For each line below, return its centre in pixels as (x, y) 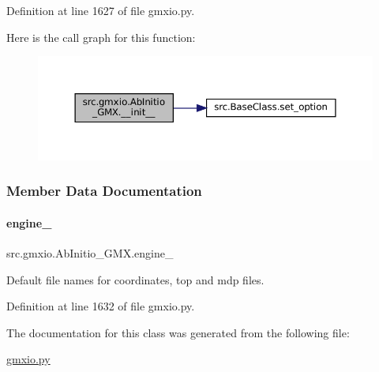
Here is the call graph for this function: (101, 37)
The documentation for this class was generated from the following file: (178, 332)
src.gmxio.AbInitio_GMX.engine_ (90, 252)
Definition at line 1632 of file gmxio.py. (101, 306)
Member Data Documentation (104, 191)
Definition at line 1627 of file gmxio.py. (101, 10)
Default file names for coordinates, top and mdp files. (135, 279)
